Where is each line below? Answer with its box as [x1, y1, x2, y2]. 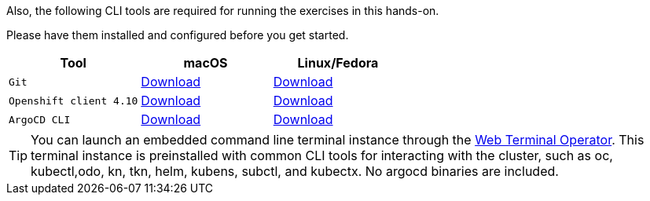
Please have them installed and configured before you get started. [6, 28, 349, 42]
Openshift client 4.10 [9, 94, 138, 107]
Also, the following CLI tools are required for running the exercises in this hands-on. [6, 4, 439, 17]
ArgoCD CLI [9, 113, 71, 126]
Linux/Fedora [297, 55, 379, 71]
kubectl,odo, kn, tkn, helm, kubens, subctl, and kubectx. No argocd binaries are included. [31, 163, 559, 179]
